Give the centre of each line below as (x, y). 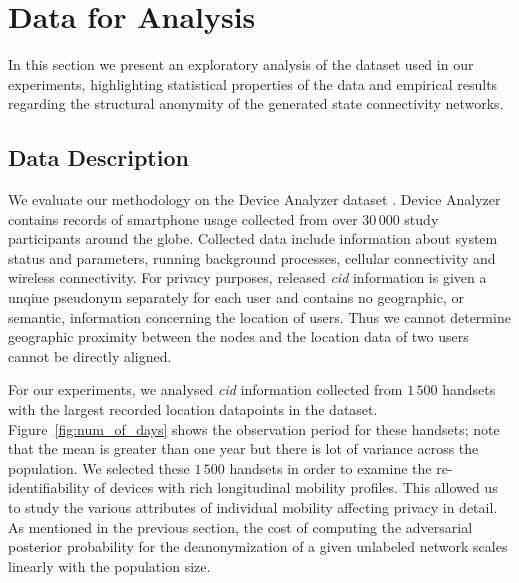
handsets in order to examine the (330, 467)
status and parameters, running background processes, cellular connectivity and (252, 257)
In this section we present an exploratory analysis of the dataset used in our (241, 64)
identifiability (49, 487)
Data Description (98, 157)
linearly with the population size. (109, 565)
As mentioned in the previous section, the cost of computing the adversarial (240, 526)
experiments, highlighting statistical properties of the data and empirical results (253, 83)
